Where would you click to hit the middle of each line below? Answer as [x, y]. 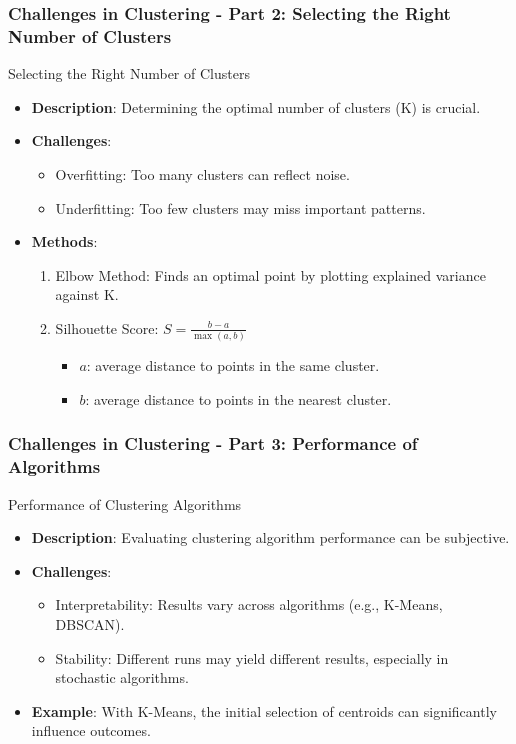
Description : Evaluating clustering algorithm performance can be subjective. [270, 537]
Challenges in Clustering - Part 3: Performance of [213, 443]
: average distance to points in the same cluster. [233, 365]
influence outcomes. [91, 730]
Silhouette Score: [107, 327]
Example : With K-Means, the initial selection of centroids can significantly [264, 710]
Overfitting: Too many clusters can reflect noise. [202, 173]
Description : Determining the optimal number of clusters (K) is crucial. [256, 106]
